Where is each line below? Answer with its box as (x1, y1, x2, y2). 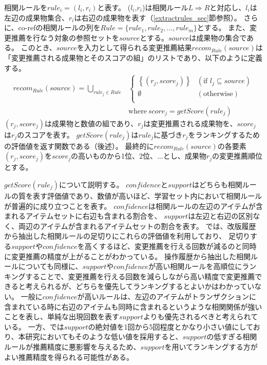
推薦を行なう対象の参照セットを (11, 32, 119, 43)
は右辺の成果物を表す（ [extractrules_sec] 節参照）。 (74, 12, 241, 23)
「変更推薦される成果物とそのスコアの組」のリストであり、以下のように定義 (4, 52, 262, 63)
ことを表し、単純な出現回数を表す (4, 311, 119, 322)
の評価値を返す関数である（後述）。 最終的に (4, 140, 154, 151)
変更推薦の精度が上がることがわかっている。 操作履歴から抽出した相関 (11, 251, 251, 261)
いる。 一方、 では (4, 321, 64, 332)
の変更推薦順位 (212, 150, 262, 161)
